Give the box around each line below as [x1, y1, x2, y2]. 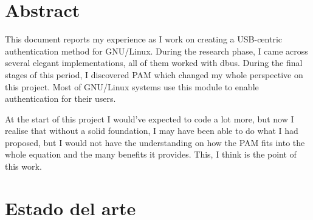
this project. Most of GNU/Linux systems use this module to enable [5, 80, 259, 93]
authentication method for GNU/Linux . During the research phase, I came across [5, 44, 308, 57]
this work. [5, 160, 42, 173]
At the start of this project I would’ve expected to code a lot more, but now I [5, 112, 294, 125]
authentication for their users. [5, 92, 116, 105]
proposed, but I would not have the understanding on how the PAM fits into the [5, 136, 305, 148]
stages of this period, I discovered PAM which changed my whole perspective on [5, 68, 303, 81]
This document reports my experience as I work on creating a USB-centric [5, 33, 282, 45]
